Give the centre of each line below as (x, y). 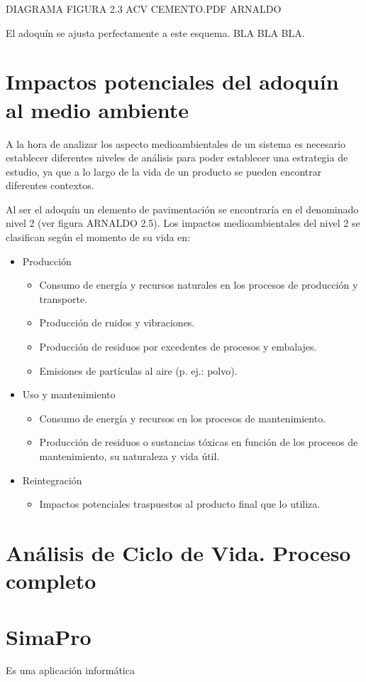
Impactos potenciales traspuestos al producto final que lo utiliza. (180, 504)
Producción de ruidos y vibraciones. (117, 323)
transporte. (63, 298)
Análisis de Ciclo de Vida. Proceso (178, 552)
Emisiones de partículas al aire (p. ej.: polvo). (138, 370)
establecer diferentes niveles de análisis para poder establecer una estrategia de (177, 158)
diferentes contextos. (50, 185)
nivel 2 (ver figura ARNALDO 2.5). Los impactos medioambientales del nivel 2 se (183, 223)
